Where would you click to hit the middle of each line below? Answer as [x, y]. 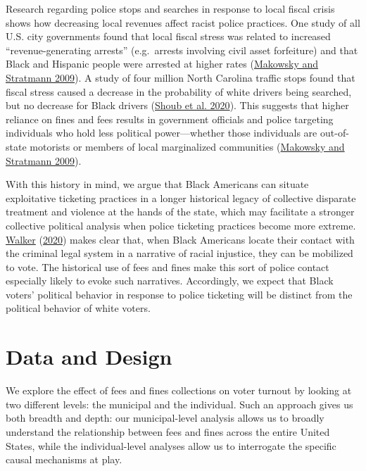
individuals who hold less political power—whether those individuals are [162, 133]
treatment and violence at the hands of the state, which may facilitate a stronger [180, 212]
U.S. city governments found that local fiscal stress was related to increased [168, 36]
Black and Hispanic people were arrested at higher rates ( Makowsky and [162, 64]
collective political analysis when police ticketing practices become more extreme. [181, 225]
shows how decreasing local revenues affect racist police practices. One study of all [183, 22]
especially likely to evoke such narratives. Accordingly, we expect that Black [170, 281]
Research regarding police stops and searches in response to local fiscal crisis [170, 8]
